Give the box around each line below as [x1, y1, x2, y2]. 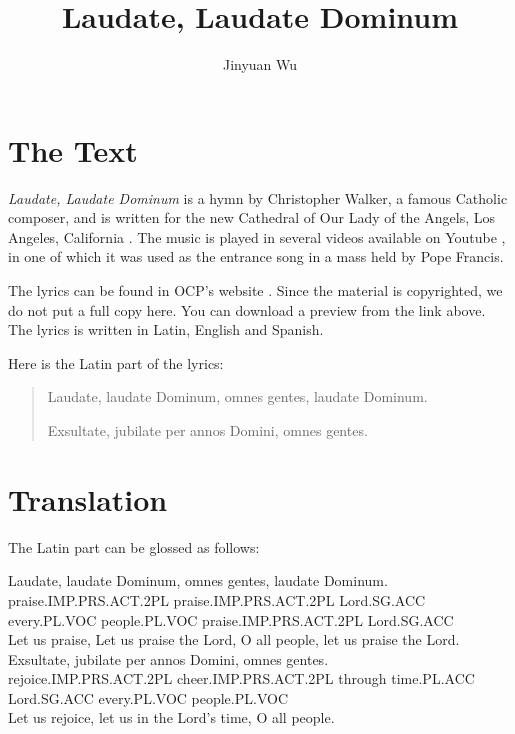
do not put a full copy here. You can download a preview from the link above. [8, 299, 486, 320]
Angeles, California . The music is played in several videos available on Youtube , [8, 226, 506, 247]
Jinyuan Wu [222, 54, 298, 75]
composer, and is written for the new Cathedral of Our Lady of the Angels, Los [8, 207, 496, 228]
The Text [8, 129, 138, 170]
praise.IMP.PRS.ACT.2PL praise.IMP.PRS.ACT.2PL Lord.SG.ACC [8, 589, 426, 610]
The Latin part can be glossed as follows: [8, 536, 260, 557]
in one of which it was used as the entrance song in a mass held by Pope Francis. [8, 246, 504, 267]
